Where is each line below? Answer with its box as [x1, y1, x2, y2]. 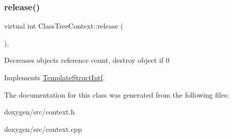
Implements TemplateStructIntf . [4, 72, 105, 82]
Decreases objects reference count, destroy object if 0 [4, 55, 170, 65]
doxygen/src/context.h [4, 106, 75, 117]
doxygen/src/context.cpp [4, 123, 82, 134]
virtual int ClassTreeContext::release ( [4, 20, 124, 31]
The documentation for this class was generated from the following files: [4, 89, 229, 100]
